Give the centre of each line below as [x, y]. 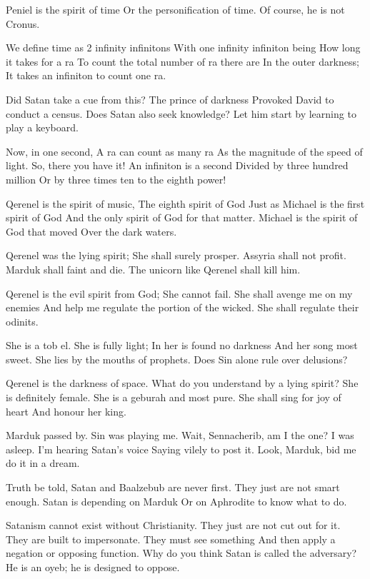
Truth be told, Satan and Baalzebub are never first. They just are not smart [173, 487]
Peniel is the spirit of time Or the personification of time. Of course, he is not [175, 9]
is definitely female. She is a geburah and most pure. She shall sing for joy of [174, 397]
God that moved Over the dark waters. [91, 231]
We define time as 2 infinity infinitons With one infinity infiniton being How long [183, 47]
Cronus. [23, 23]
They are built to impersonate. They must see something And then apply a [171, 539]
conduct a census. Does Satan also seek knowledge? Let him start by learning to [181, 113]
